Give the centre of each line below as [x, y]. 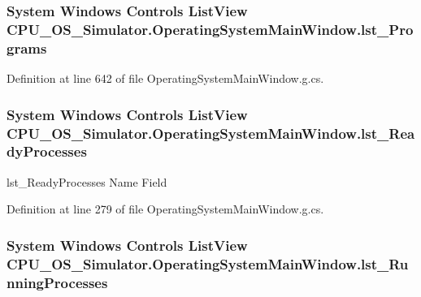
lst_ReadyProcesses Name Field [87, 181]
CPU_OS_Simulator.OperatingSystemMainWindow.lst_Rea [211, 133]
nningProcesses [57, 282]
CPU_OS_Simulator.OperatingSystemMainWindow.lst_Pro [210, 29]
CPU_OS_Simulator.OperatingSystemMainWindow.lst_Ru [208, 263]
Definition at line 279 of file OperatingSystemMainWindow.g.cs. [165, 209]
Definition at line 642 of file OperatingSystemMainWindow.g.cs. [165, 78]
